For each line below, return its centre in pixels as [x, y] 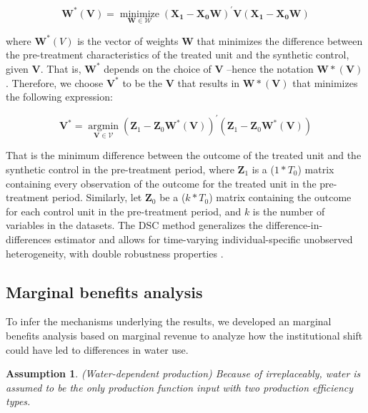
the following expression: [59, 97]
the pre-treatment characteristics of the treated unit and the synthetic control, [178, 55]
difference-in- [294, 225]
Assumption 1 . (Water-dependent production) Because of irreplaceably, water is [183, 373]
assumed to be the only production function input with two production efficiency [180, 387]
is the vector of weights [128, 40]
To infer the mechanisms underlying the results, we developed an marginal [169, 321]
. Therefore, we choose [55, 82]
